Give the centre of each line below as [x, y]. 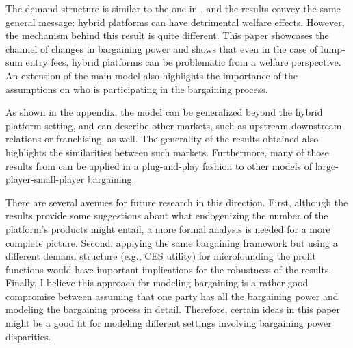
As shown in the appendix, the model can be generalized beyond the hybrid [164, 112]
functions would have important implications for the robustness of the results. [169, 269]
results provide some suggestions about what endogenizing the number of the [167, 215]
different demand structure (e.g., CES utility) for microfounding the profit [161, 256]
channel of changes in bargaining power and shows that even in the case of [162, 48]
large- [327, 165]
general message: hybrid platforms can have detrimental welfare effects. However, [175, 22]
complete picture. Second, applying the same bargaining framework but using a [172, 242]
